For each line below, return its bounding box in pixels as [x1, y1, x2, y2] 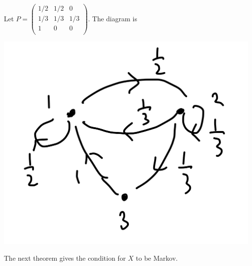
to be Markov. [136, 252, 178, 263]
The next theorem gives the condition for [4, 252, 126, 263]
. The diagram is [88, 13, 137, 23]
